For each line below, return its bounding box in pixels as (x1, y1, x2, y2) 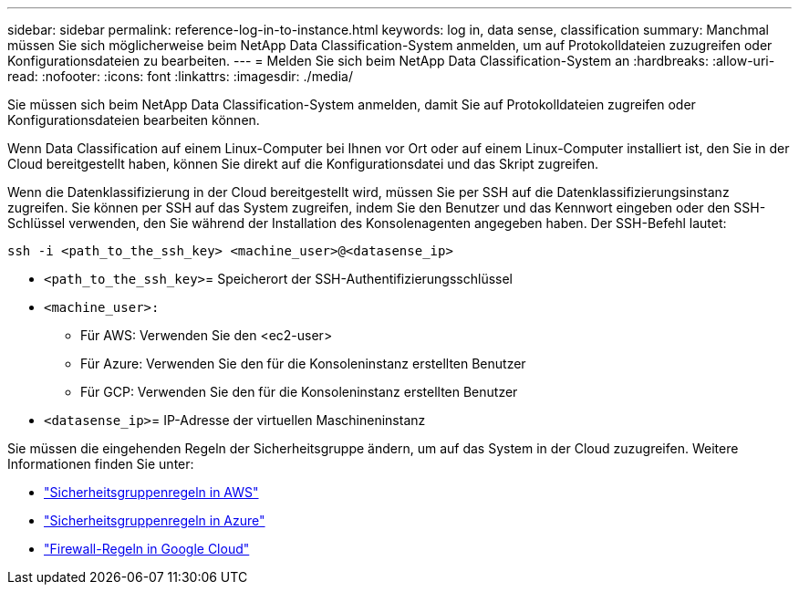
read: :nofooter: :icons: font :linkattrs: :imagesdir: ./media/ (7, 68, 353, 84)
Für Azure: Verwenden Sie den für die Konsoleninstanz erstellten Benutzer (80, 356, 526, 371)
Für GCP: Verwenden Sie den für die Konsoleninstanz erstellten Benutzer (80, 384, 518, 400)
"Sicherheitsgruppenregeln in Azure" (44, 513, 265, 528)
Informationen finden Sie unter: (7, 456, 194, 472)
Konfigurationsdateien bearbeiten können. (7, 112, 260, 128)
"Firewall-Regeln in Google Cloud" (44, 541, 250, 556)
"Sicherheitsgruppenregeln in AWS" (44, 484, 259, 500)
